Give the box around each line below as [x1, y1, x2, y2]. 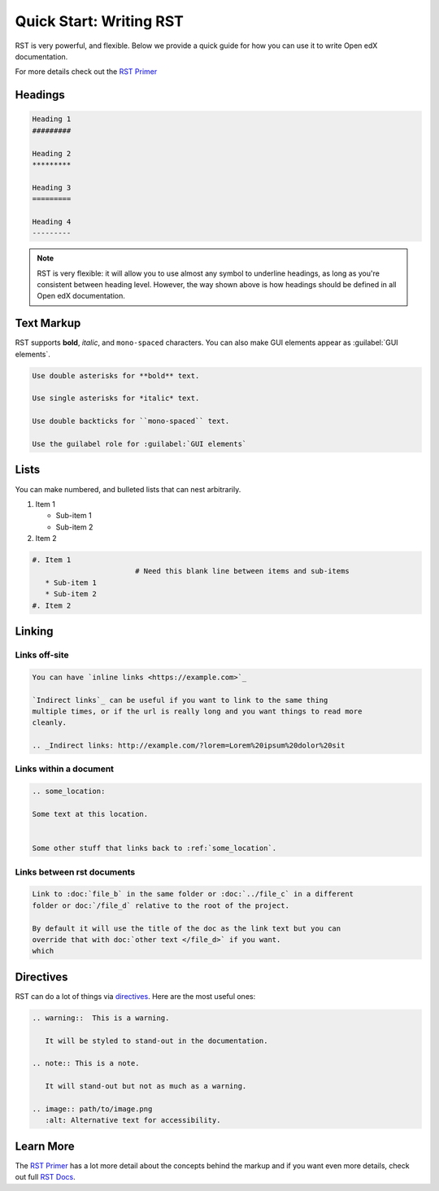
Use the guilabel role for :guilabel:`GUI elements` [32, 439, 247, 449]
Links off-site [15, 649, 69, 661]
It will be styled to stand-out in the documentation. [45, 1036, 268, 1045]
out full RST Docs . [15, 1172, 76, 1182]
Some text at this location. [32, 809, 149, 819]
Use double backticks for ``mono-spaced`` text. [32, 417, 230, 426]
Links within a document [15, 763, 114, 774]
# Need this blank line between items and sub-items [134, 566, 350, 576]
